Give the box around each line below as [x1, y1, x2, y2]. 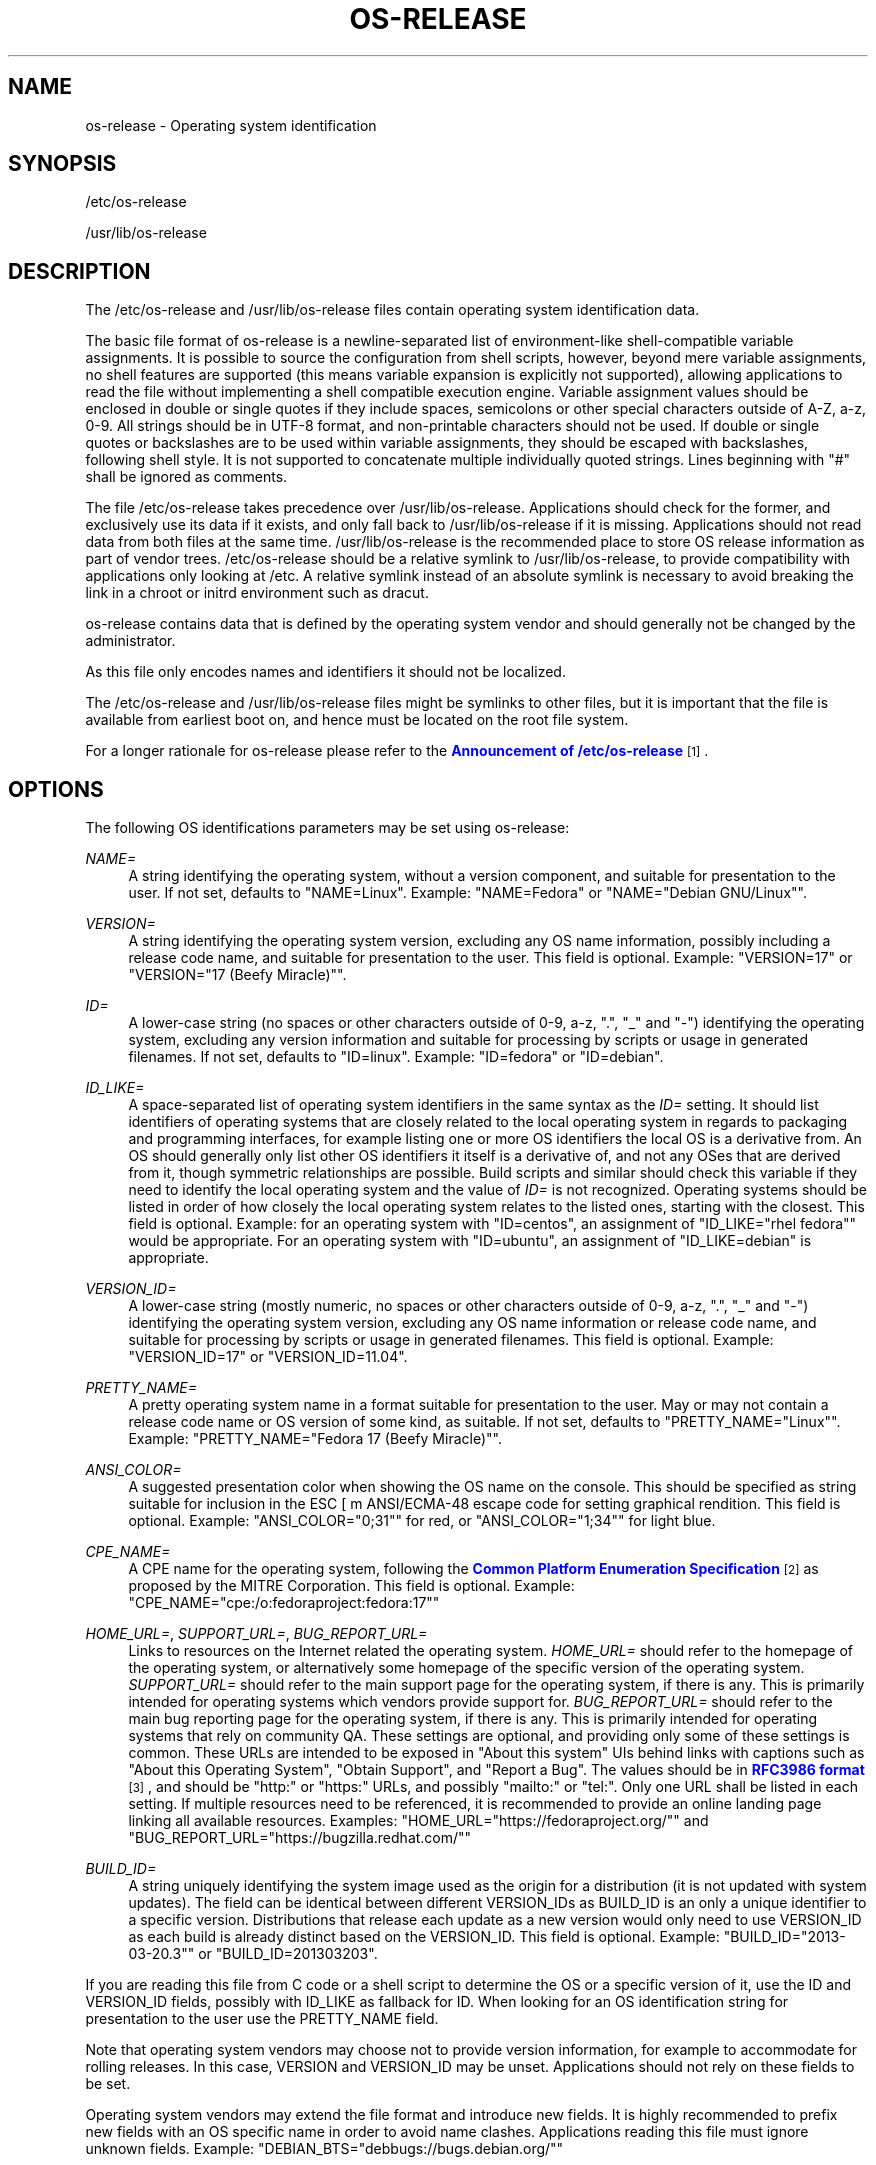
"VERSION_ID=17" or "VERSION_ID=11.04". [128, 1348, 408, 1366]
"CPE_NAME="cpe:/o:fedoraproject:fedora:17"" [128, 1594, 440, 1612]
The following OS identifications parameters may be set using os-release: [85, 819, 570, 837]
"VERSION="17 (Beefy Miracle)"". [128, 966, 347, 984]
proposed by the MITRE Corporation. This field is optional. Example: [128, 1577, 575, 1595]
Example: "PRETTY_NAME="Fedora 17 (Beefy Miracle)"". [128, 1430, 502, 1448]
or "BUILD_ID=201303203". [198, 1945, 378, 1963]
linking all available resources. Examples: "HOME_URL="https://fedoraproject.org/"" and [128, 1812, 709, 1830]
